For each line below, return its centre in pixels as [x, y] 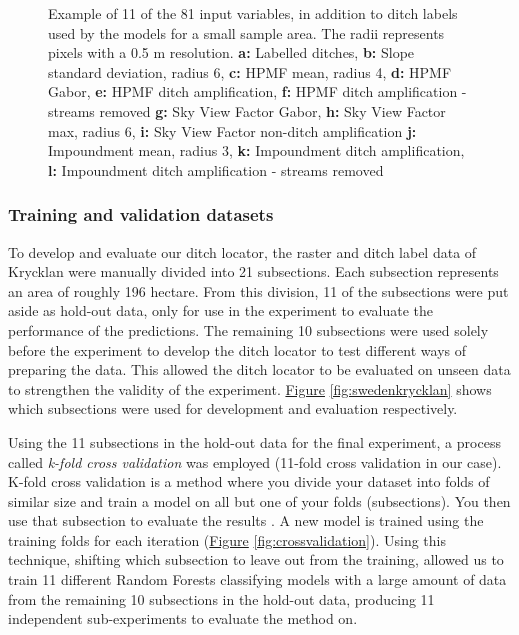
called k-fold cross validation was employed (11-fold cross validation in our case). [255, 461]
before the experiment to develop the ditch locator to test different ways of [237, 349]
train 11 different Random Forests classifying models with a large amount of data [257, 579]
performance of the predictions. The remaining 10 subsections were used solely [248, 329]
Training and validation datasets [141, 214]
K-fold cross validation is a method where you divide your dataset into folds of [249, 481]
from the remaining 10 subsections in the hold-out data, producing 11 [221, 598]
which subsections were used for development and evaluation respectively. [233, 408]
